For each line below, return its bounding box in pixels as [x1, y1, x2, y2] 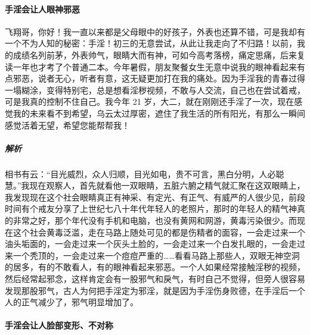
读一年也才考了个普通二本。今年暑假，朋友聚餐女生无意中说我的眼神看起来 [5, 60, 297, 73]
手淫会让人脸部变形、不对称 [5, 319, 113, 331]
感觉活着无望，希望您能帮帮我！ [5, 118, 130, 131]
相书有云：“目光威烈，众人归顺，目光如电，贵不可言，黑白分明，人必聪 [5, 167, 284, 180]
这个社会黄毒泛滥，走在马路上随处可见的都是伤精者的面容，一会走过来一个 [13, 226, 305, 238]
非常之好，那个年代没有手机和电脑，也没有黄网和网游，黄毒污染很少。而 [13, 214, 297, 227]
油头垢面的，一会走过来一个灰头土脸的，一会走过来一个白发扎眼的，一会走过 [5, 237, 305, 250]
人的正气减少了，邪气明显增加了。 [5, 296, 138, 308]
